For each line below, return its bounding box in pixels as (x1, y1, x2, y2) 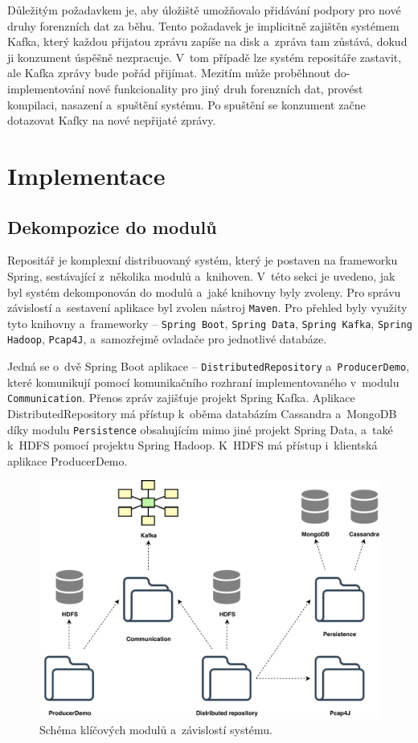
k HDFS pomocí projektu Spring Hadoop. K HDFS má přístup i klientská (7, 437, 378, 454)
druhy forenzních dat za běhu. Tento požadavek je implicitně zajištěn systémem (7, 17, 400, 34)
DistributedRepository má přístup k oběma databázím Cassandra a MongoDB (7, 404, 397, 421)
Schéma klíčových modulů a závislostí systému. (39, 721, 273, 738)
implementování (7, 80, 85, 96)
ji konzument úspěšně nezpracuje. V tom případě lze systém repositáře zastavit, (7, 48, 402, 65)
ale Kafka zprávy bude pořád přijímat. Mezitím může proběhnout (7, 64, 331, 81)
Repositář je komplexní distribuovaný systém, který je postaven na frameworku (7, 252, 398, 269)
